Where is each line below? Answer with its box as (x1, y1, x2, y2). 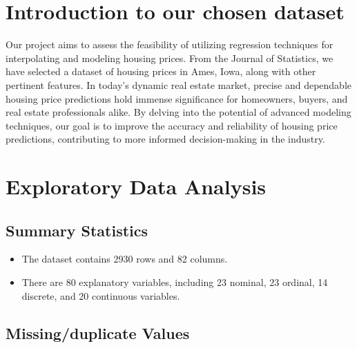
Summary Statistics (6, 219, 148, 240)
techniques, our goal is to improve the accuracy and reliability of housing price (6, 118, 338, 132)
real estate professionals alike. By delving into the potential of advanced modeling (6, 105, 351, 119)
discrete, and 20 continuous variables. (21, 288, 180, 303)
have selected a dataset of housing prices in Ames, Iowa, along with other (6, 64, 316, 79)
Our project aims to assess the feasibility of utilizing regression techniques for (6, 37, 334, 52)
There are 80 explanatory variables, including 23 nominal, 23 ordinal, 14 (21, 275, 328, 289)
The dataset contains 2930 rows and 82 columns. (21, 252, 228, 266)
